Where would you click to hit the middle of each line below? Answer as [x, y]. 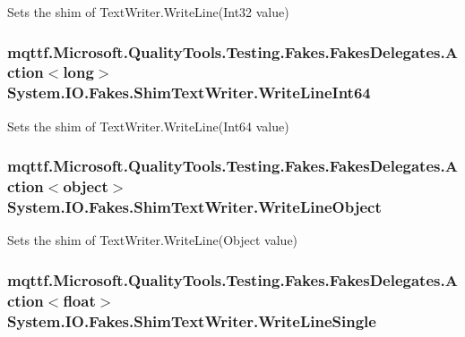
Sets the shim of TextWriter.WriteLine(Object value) [153, 240]
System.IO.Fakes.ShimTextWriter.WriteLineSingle [192, 320]
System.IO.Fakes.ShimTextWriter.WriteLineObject [194, 207]
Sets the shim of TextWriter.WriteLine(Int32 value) [148, 12]
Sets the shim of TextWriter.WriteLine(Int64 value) [148, 126]
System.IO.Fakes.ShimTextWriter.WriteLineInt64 [189, 93]
